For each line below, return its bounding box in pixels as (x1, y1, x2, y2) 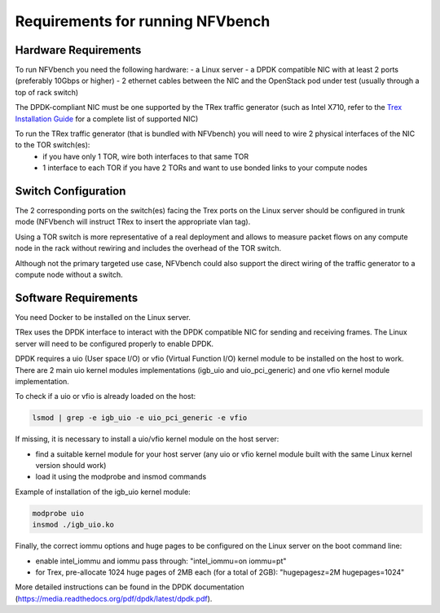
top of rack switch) (15, 87, 79, 97)
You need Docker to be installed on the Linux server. (15, 312, 191, 322)
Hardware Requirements (15, 43, 142, 57)
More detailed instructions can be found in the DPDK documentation (15, 582, 244, 592)
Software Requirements (15, 291, 139, 304)
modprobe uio (32, 509, 85, 518)
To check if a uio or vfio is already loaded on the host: (15, 392, 196, 401)
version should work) (35, 461, 107, 471)
